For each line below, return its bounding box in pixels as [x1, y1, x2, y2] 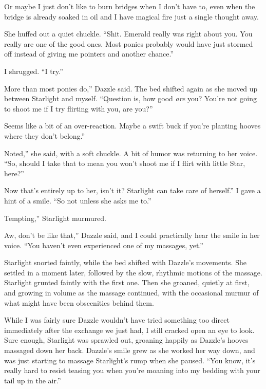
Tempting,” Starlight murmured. [4, 212, 106, 223]
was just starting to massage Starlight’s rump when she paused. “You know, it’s [4, 355, 256, 365]
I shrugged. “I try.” [4, 65, 63, 76]
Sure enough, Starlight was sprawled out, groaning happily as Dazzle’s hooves [4, 335, 249, 345]
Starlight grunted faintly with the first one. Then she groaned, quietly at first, [4, 277, 250, 288]
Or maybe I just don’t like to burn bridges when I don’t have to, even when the [4, 1, 255, 11]
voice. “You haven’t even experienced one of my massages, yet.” [4, 239, 203, 250]
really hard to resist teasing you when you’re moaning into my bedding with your [4, 365, 260, 376]
